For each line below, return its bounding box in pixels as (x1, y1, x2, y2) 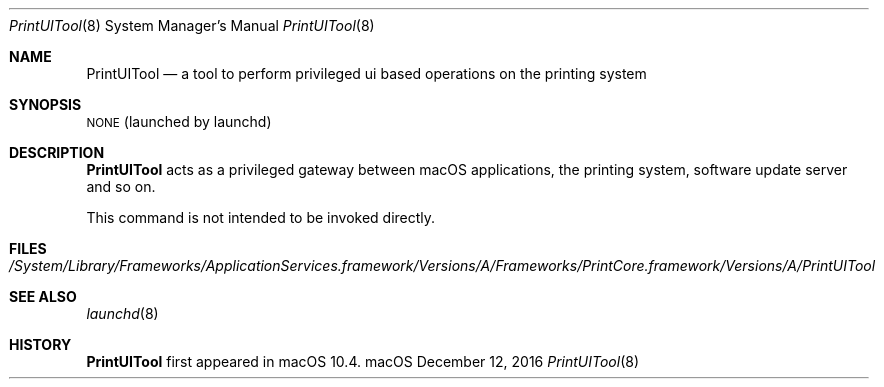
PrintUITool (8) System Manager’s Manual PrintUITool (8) (9, 17, 375, 34)
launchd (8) (86, 305, 159, 322)
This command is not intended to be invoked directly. (86, 209, 436, 226)
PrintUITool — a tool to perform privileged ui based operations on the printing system (86, 65, 647, 82)
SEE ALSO (9, 288, 77, 305)
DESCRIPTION (9, 144, 105, 161)
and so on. (86, 178, 156, 195)
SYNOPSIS (9, 96, 82, 113)
